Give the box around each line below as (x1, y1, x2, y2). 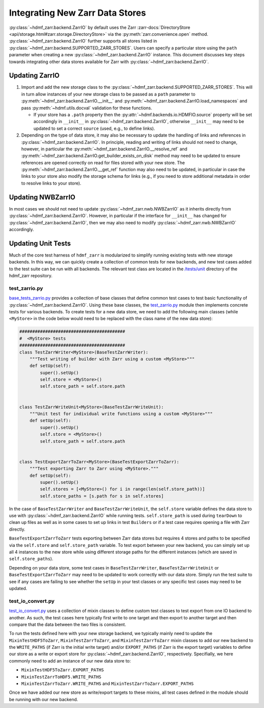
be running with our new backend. (9, 696, 78, 702)
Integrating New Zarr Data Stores (9, 7, 146, 18)
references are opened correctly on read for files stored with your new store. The (21, 160, 185, 165)
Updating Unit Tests (9, 239, 71, 247)
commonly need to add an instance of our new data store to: (9, 658, 131, 663)
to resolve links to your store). (21, 180, 82, 186)
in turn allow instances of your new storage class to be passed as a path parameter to (21, 91, 196, 97)
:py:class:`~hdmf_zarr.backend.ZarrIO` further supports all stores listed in (9, 38, 157, 44)
